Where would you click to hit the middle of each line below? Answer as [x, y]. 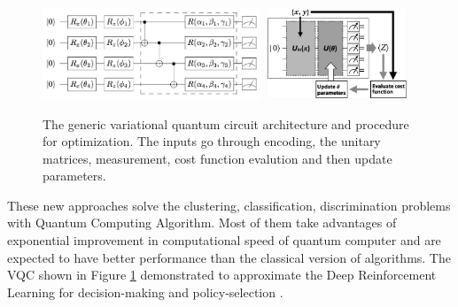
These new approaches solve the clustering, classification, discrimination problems [229, 205]
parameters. [74, 176]
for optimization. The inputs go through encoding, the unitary [212, 141]
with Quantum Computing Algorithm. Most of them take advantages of [202, 223]
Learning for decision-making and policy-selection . [145, 292]
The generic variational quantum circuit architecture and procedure [226, 123]
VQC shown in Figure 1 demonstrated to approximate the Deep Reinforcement [222, 275]
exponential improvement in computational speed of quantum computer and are [224, 240]
